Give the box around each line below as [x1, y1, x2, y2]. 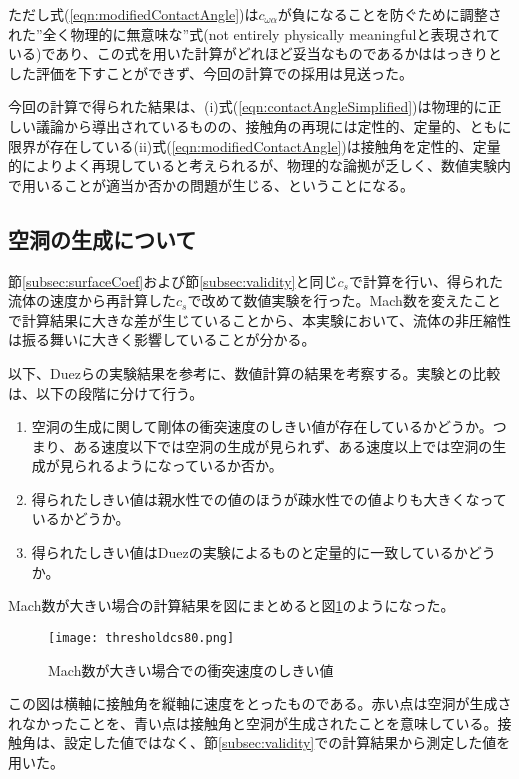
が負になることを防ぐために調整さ [277, 4, 502, 24]
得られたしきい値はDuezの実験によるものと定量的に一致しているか [31, 542, 468, 563]
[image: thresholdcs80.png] [48, 630, 235, 645]
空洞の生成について [8, 223, 197, 254]
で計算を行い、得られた [348, 270, 503, 291]
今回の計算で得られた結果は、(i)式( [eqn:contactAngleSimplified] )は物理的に [8, 96, 488, 117]
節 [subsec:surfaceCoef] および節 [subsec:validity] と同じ [8, 270, 338, 291]
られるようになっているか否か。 [73, 455, 283, 476]
